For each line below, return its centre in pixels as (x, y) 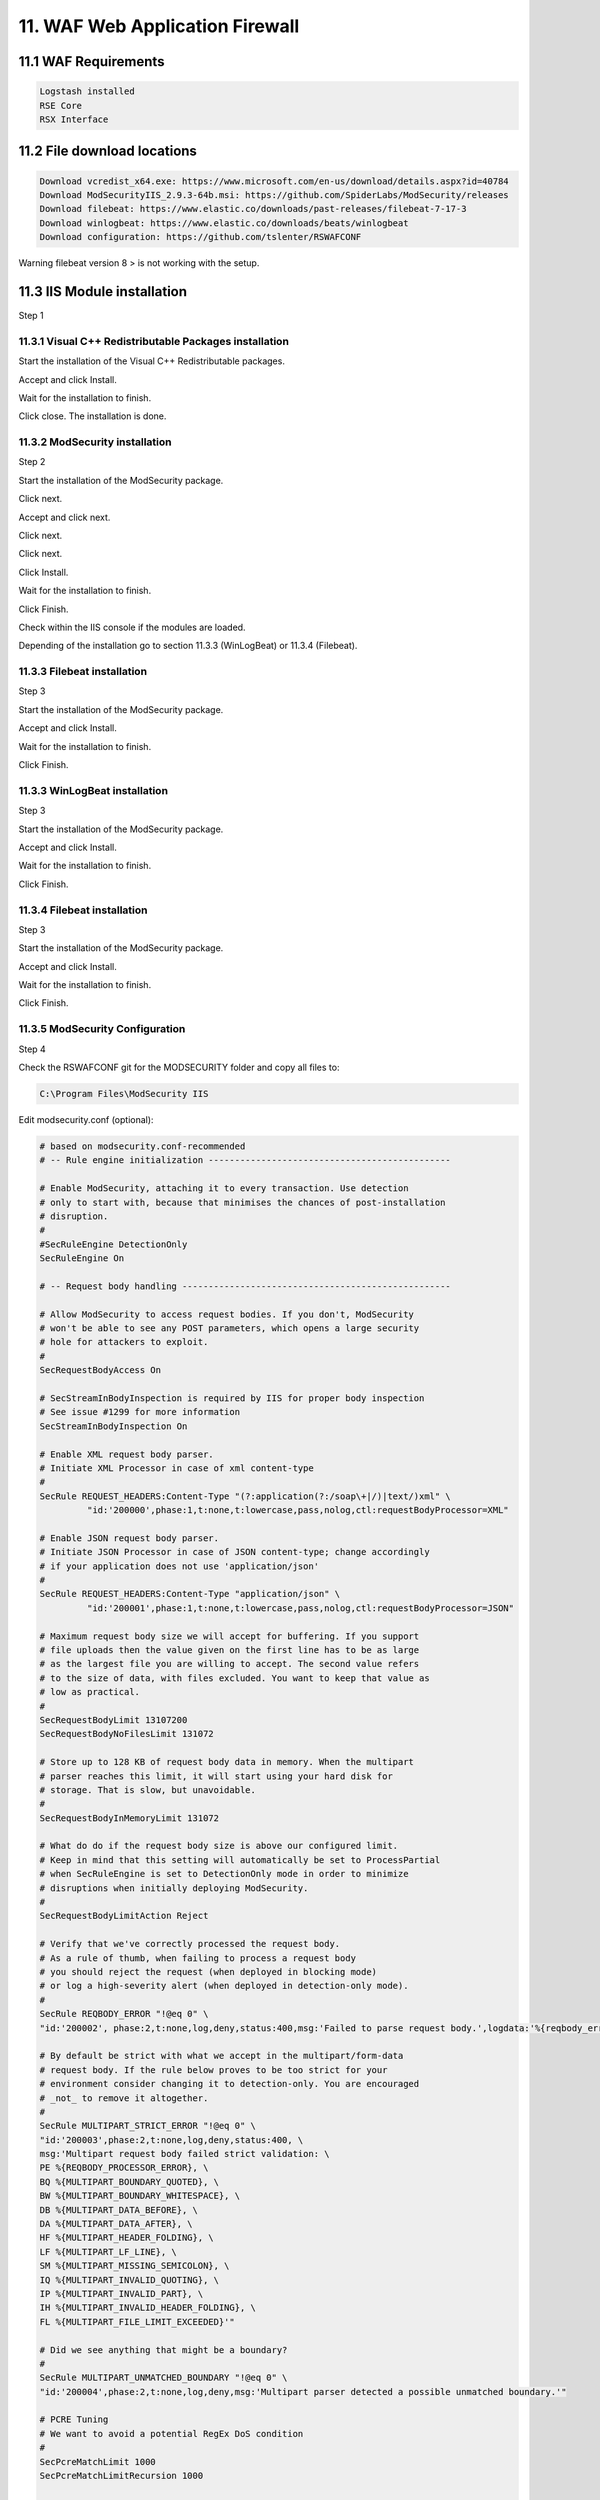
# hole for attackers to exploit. (124, 1342)
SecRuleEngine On (82, 1258)
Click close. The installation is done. (92, 416)
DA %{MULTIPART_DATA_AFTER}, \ (116, 2224)
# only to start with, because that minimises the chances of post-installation (242, 1202)
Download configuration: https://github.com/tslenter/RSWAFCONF (200, 237)
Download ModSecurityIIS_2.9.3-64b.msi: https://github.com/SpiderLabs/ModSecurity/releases (274, 194)
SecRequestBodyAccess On (100, 1370)
